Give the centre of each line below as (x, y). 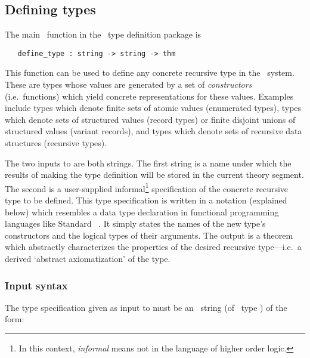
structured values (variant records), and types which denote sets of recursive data (154, 131)
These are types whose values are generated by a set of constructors (128, 84)
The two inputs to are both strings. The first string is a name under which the (148, 163)
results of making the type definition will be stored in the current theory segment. (154, 175)
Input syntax (36, 285)
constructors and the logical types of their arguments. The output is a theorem (149, 235)
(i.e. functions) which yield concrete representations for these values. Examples (149, 96)
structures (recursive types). (56, 143)
